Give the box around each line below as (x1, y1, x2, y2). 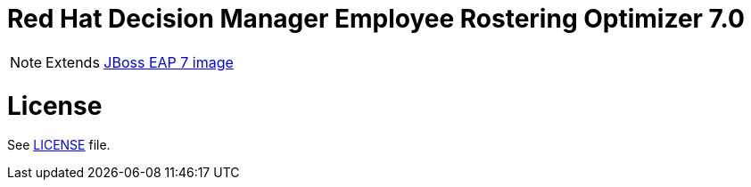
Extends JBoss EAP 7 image (45, 53, 234, 71)
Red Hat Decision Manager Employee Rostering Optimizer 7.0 (7, 4, 745, 34)
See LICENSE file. (7, 137, 111, 153)
